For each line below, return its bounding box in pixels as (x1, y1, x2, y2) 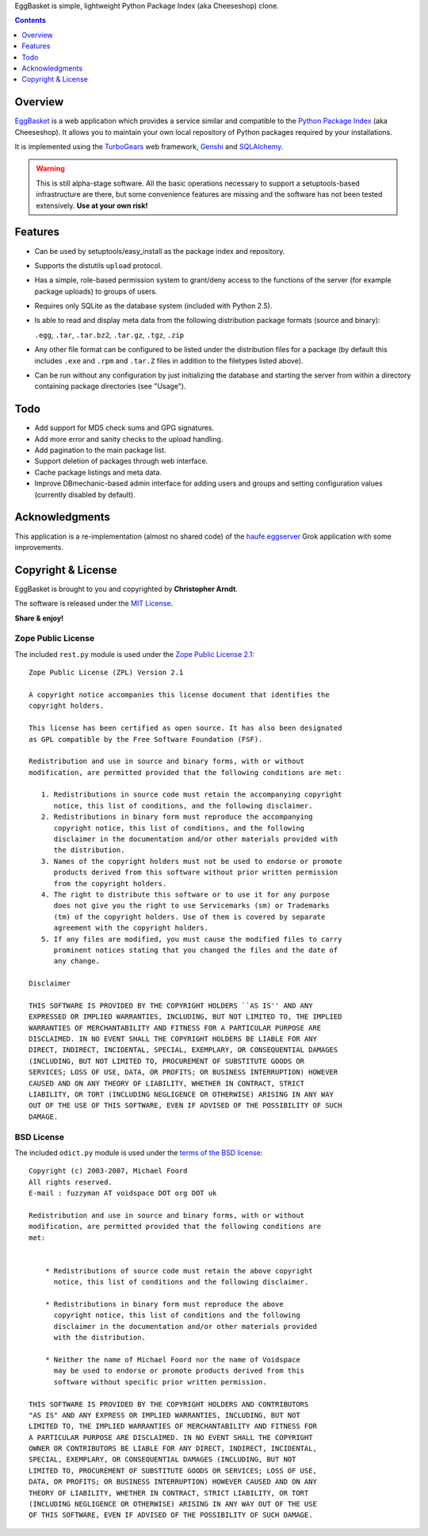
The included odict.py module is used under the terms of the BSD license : (14, 1147, 263, 1158)
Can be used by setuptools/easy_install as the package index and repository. (34, 246, 285, 255)
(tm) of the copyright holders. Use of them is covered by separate (53, 912, 326, 921)
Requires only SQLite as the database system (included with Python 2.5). (34, 301, 273, 311)
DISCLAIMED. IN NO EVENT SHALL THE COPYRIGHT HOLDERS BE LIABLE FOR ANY (29, 1035, 317, 1043)
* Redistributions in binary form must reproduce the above (44, 1300, 285, 1309)
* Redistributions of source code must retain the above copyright (44, 1266, 313, 1275)
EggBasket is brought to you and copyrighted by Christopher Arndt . (14, 584, 238, 593)
